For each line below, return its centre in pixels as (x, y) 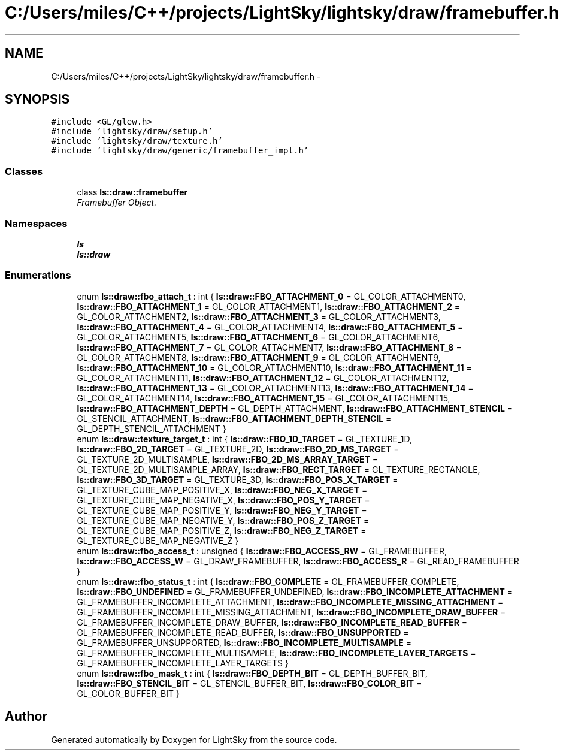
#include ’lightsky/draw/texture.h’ (137, 141)
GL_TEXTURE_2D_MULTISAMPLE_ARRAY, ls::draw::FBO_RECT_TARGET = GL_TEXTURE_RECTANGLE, (279, 469)
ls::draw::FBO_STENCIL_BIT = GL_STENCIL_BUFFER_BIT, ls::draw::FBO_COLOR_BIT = (249, 683)
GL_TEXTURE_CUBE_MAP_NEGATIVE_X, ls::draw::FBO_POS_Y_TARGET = (223, 500)
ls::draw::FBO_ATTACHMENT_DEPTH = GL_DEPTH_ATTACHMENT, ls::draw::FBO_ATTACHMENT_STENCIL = (295, 408)
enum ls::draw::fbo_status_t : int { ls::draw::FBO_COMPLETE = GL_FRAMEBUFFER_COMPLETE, (268, 581)
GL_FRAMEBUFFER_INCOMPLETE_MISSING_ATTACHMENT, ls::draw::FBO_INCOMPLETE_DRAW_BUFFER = (291, 612)
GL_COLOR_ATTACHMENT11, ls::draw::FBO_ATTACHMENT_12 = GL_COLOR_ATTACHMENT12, (263, 377)
